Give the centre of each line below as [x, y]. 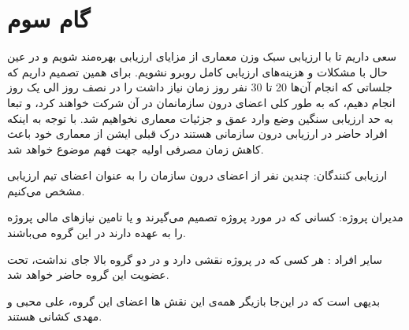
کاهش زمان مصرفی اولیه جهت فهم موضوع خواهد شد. [136, 148]
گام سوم [49, 19]
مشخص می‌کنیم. [46, 190]
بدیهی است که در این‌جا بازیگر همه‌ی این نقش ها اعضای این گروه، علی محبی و [194, 300]
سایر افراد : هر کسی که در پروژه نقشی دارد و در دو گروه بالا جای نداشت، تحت [195, 259]
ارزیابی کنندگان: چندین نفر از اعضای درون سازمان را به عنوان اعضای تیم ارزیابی [197, 175]
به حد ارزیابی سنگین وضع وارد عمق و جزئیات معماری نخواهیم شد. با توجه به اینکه [201, 118]
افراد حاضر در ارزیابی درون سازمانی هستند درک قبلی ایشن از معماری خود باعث [197, 133]
